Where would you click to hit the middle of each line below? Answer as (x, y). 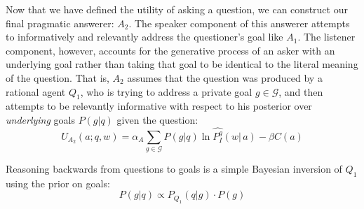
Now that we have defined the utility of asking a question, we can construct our (177, 9)
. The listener (326, 37)
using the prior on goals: (58, 183)
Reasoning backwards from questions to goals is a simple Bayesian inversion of (174, 168)
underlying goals (40, 119)
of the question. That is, (58, 77)
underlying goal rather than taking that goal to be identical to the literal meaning (182, 64)
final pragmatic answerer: (60, 23)
